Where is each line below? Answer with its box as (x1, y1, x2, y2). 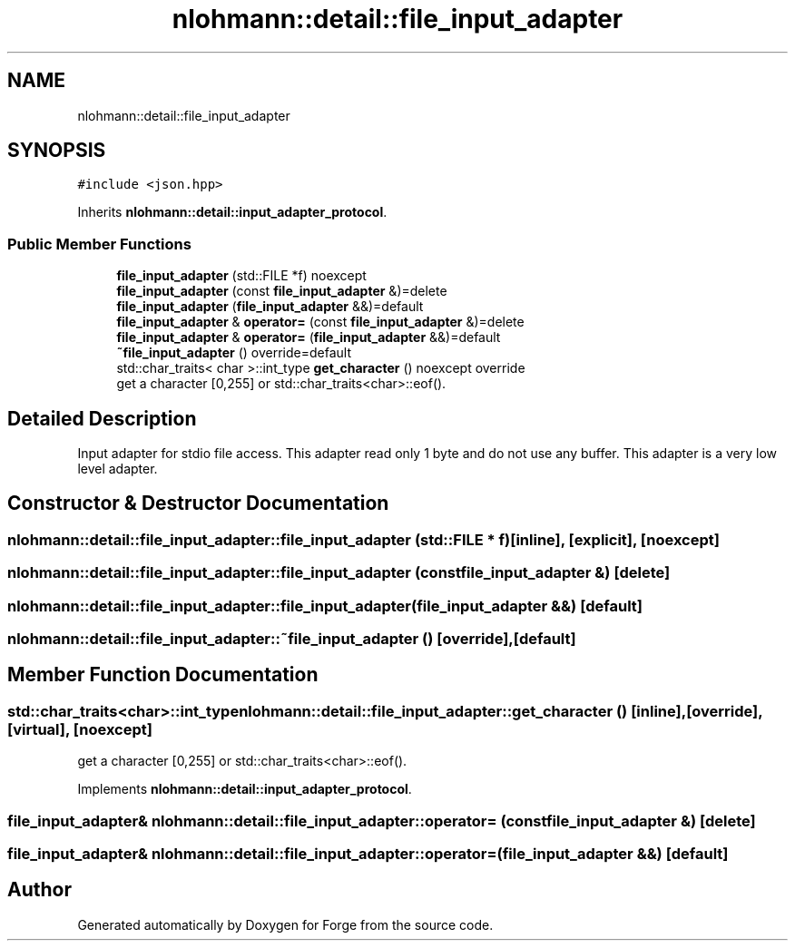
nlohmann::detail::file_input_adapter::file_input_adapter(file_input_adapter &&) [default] (7, 596, 643, 615)
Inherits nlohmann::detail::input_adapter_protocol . (77, 204, 388, 220)
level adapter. (77, 461, 158, 477)
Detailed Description (7, 406, 197, 430)
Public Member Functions (7, 234, 191, 253)
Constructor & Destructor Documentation (7, 492, 389, 515)
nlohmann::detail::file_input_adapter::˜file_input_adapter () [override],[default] (7, 630, 576, 648)
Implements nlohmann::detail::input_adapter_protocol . (77, 781, 412, 797)
